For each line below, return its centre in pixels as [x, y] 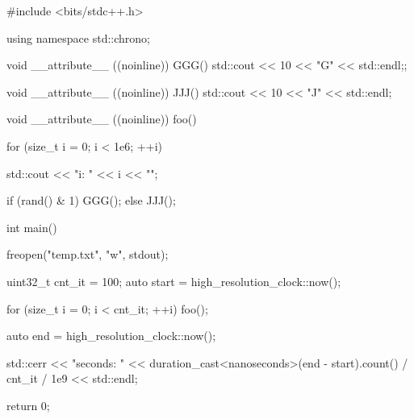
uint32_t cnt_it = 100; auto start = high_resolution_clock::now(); [174, 281]
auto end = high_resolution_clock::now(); [111, 336]
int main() [32, 227]
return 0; [28, 405]
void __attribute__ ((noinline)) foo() [102, 119]
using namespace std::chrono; [78, 37]
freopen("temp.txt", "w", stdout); [88, 254]
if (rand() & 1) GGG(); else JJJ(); [91, 200]
